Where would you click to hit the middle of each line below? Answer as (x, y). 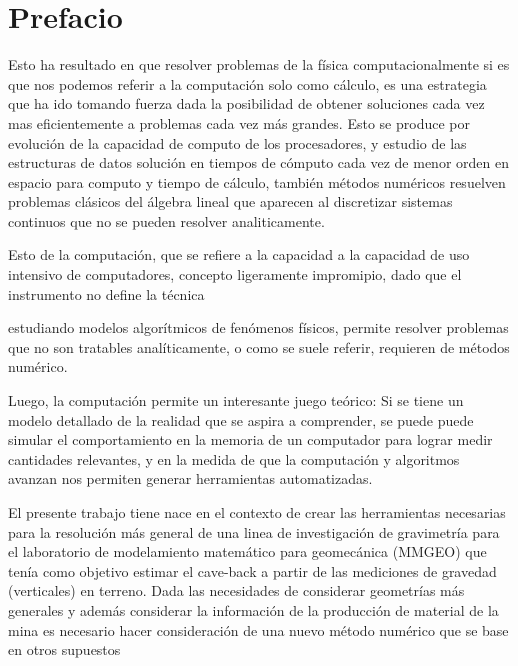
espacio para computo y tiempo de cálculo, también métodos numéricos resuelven (257, 181)
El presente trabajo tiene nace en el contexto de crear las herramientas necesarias (257, 512)
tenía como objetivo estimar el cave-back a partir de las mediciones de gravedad (252, 570)
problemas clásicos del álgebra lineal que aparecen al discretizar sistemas (230, 201)
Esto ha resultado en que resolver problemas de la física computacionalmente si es (259, 64)
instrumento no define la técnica (106, 293)
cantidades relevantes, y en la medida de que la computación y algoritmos (234, 458)
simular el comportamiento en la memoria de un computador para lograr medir (250, 439)
